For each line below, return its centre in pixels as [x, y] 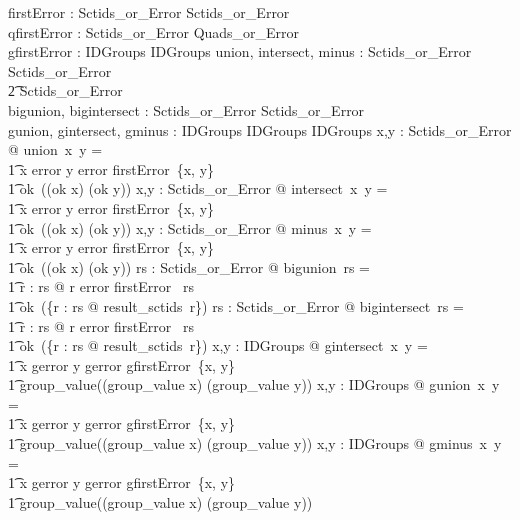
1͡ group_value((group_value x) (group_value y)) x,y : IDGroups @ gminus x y [255, 443]
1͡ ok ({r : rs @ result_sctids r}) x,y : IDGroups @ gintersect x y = [218, 345]
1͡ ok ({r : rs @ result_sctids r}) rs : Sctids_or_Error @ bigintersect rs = [236, 305]
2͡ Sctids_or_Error [65, 90]
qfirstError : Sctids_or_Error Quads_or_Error [154, 31]
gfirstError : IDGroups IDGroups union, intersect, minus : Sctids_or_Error [240, 51]
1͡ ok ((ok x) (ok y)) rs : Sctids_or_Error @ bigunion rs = [189, 266]
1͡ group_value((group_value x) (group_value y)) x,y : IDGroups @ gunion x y [254, 384]
